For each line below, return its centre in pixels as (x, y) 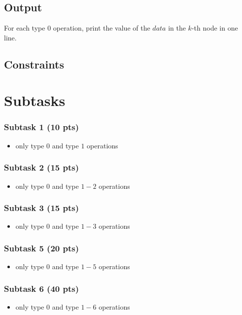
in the (177, 28)
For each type (25, 28)
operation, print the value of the (102, 28)
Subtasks (35, 100)
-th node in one (215, 28)
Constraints (34, 64)
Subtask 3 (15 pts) (42, 208)
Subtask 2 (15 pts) (42, 167)
